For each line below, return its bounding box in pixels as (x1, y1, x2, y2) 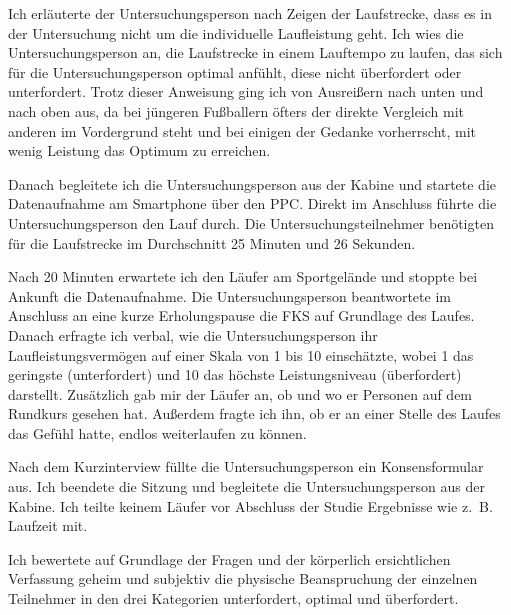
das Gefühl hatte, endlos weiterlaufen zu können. (8, 422, 307, 443)
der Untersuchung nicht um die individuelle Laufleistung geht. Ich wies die (8, 22, 464, 43)
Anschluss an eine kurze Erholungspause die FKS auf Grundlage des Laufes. (8, 305, 475, 326)
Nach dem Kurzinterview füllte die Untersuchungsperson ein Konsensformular (8, 456, 484, 477)
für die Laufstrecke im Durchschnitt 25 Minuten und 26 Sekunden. (8, 232, 416, 253)
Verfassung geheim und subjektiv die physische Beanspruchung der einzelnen (8, 568, 478, 589)
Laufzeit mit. (8, 515, 88, 536)
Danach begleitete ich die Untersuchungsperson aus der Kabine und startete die (8, 173, 497, 194)
